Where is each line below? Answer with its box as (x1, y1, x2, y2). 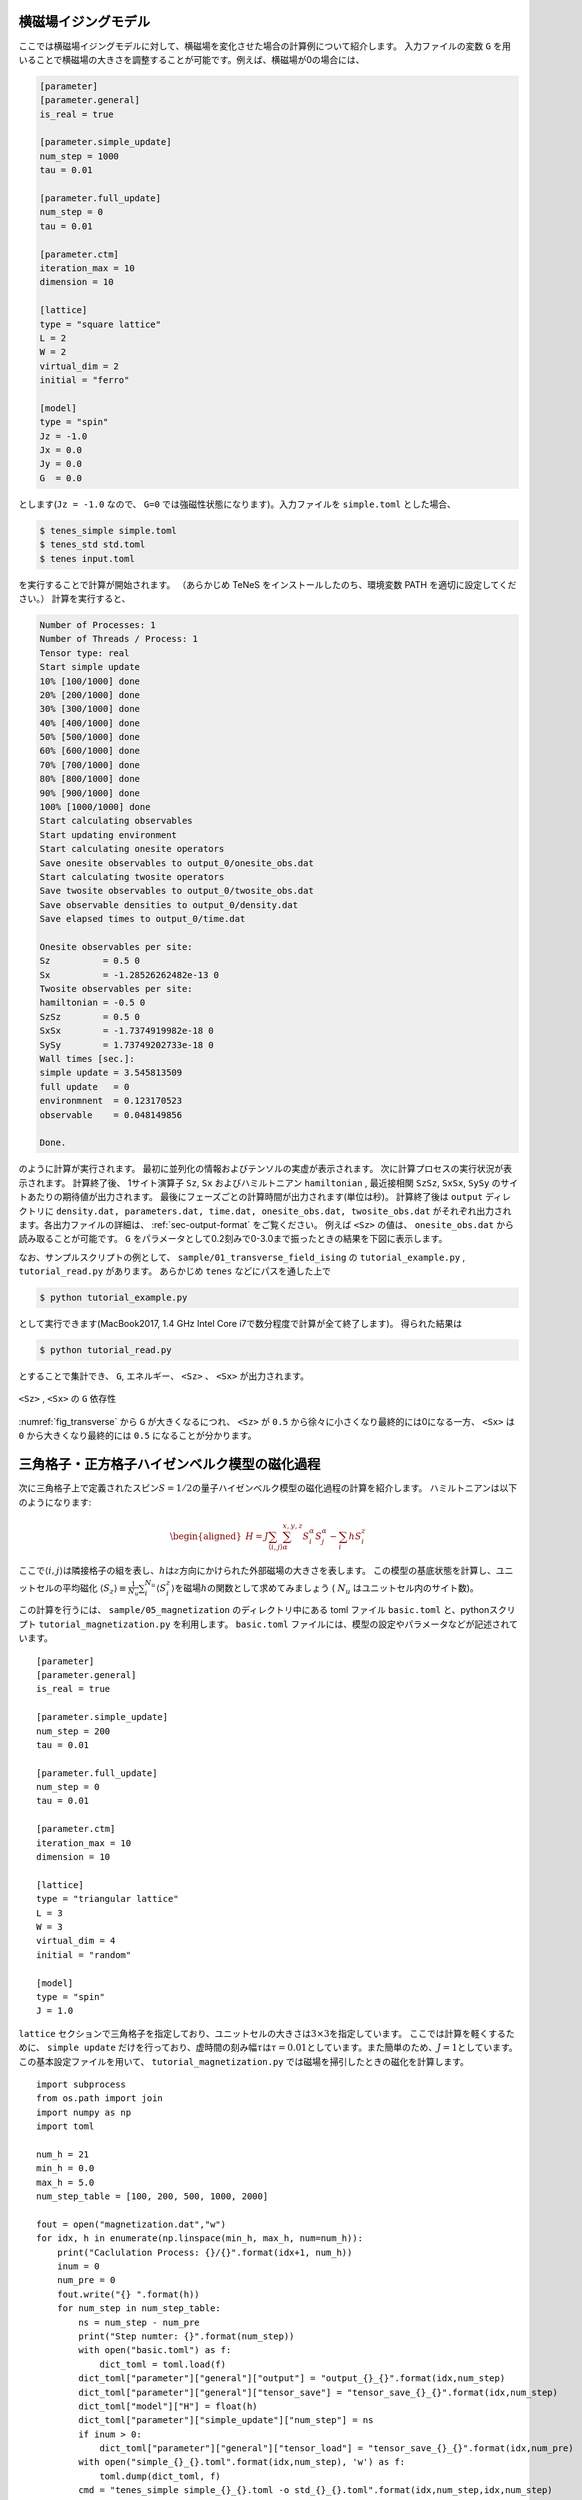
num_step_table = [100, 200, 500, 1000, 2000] (36, 2191, 269, 2202)
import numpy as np (36, 2106, 132, 2118)
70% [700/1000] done (39, 759, 140, 770)
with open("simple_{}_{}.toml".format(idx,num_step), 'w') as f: (78, 2456, 406, 2468)
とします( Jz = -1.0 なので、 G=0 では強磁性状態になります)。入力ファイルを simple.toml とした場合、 (18, 498, 457, 510)
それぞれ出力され (441, 1205, 512, 1217)
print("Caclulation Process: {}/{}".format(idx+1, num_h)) (56, 2246, 353, 2258)
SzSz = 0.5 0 (39, 1011, 140, 1022)
